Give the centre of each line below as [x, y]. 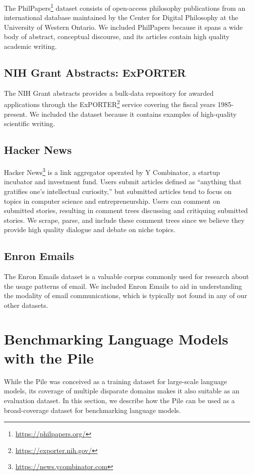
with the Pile [49, 357]
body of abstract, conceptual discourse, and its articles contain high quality [117, 36]
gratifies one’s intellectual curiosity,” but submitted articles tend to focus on [118, 191]
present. [16, 114]
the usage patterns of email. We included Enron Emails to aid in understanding [123, 286]
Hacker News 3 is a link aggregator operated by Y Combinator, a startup [112, 171]
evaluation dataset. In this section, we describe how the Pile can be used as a [119, 400]
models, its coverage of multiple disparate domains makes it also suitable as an [122, 391]
